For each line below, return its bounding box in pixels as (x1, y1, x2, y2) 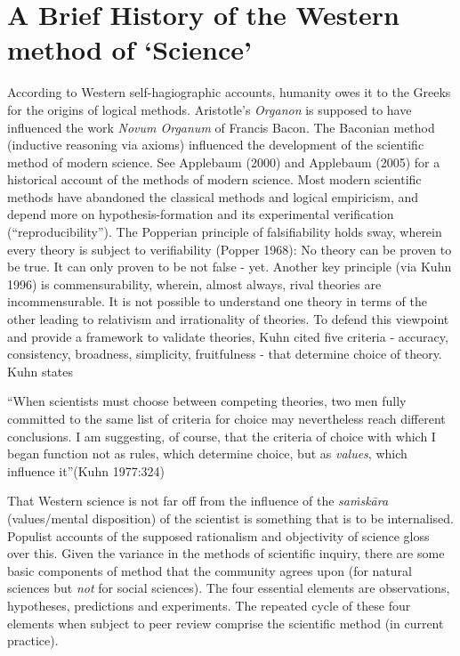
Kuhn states (7, 361, 74, 380)
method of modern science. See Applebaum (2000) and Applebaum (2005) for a (7, 152, 440, 171)
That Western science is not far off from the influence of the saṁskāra (7, 491, 389, 510)
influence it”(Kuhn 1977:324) (7, 461, 165, 480)
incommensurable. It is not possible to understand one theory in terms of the (7, 292, 427, 311)
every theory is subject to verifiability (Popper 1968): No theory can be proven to (7, 239, 452, 258)
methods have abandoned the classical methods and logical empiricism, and (7, 187, 419, 206)
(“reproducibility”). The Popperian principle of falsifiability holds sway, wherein (7, 223, 442, 241)
